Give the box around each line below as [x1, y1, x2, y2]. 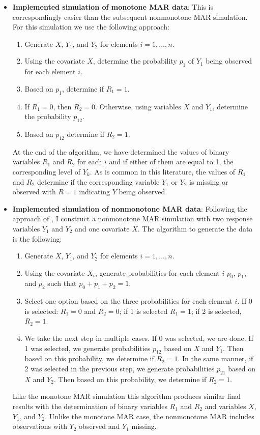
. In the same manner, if [178, 353, 253, 364]
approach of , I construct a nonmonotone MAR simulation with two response [12, 213, 253, 224]
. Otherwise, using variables [95, 101, 181, 111]
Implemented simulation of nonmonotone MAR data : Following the [12, 203, 247, 214]
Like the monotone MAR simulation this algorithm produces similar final [12, 391, 241, 401]
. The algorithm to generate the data [137, 223, 253, 234]
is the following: [12, 233, 62, 244]
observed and [79, 421, 120, 431]
